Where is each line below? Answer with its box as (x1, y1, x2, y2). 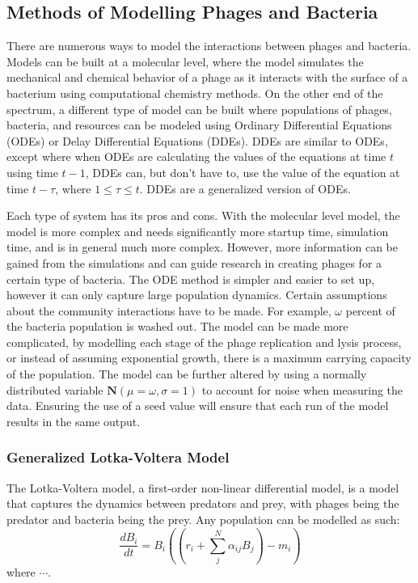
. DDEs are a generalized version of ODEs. (139, 180, 351, 196)
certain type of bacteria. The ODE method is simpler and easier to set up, (6, 270, 375, 287)
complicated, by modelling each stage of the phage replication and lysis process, (6, 333, 402, 350)
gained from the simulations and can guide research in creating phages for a (6, 254, 382, 271)
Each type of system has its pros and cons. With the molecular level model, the (6, 207, 400, 224)
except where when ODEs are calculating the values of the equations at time (6, 148, 386, 165)
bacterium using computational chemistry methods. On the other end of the (6, 84, 383, 101)
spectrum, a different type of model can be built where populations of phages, (6, 100, 392, 117)
